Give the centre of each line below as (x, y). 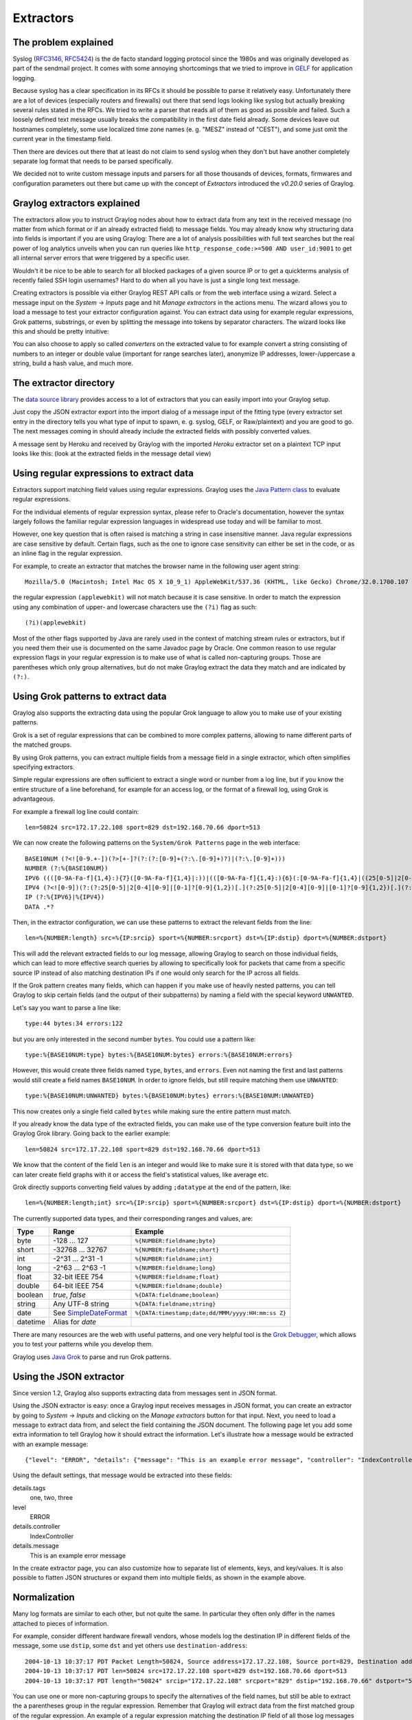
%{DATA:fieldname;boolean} (177, 1294)
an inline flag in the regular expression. (68, 553)
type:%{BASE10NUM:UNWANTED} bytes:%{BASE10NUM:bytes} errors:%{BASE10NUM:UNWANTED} (170, 1096)
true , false (69, 1295)
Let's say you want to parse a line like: (67, 1007)
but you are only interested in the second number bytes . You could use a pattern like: (134, 1039)
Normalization (44, 1597)
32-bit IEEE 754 (78, 1277)
